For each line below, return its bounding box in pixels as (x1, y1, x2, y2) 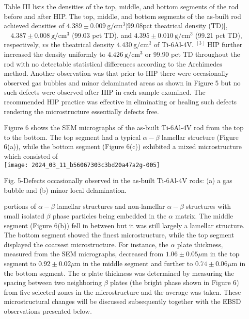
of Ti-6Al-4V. (154, 39, 194, 50)
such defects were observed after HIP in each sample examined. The (4, 87, 205, 97)
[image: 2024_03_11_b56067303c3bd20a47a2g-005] (4, 161, 160, 168)
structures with (186, 201, 231, 211)
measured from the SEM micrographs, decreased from (4, 249, 164, 259)
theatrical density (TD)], (154, 20, 228, 31)
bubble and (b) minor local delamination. (4, 185, 127, 195)
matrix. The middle (175, 210, 233, 220)
